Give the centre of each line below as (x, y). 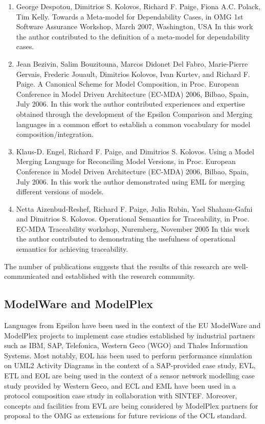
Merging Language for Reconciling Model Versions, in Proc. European (126, 161)
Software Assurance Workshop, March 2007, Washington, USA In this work (135, 26)
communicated (27, 276)
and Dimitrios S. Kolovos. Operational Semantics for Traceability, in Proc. (133, 219)
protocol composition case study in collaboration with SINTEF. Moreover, (121, 396)
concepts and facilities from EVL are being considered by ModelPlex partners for (131, 405)
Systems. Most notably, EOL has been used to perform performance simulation (128, 355)
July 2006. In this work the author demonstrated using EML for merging (130, 181)
